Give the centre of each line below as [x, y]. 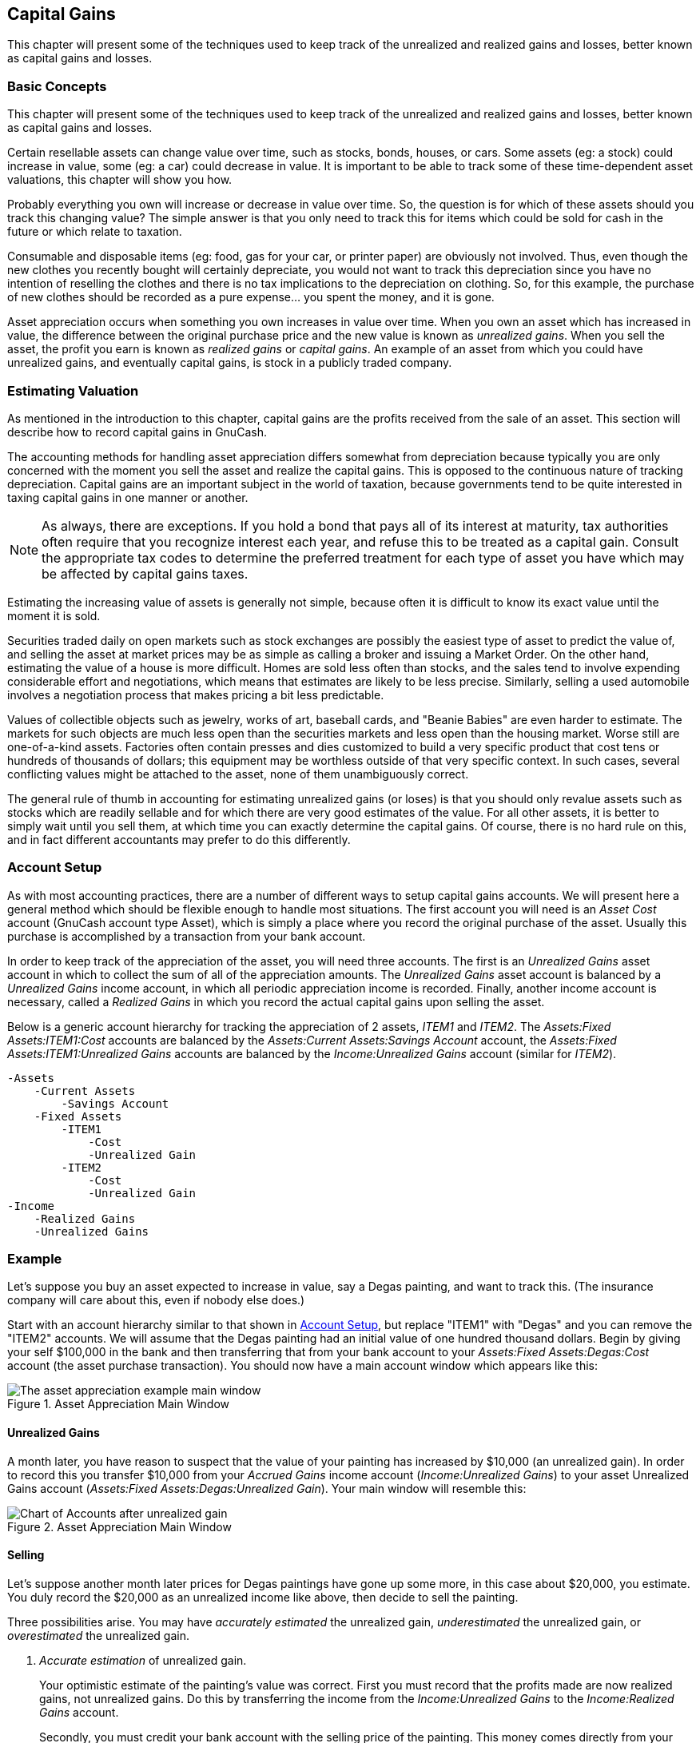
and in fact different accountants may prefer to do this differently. [179, 839]
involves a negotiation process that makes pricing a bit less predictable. [196, 694]
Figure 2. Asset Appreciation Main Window [119, 1526]
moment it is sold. [54, 615]
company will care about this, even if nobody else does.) [156, 1300]
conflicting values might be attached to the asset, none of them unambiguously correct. [238, 774]
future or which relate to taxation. [95, 232]
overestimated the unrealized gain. [98, 1635]
